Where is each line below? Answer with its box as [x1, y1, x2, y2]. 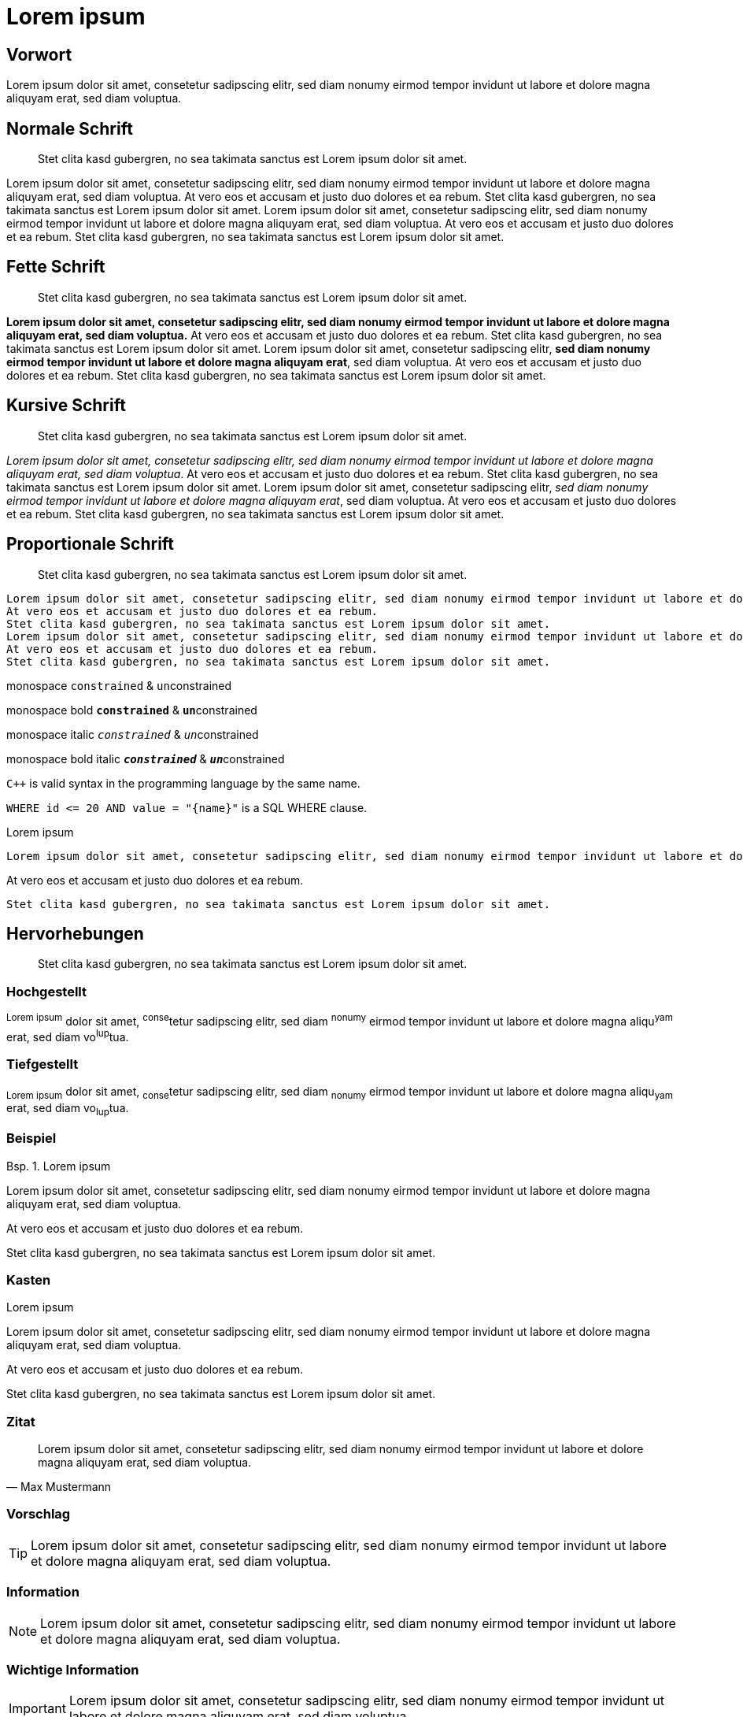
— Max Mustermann [6, 1480, 112, 1494]
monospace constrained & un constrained [6, 678, 232, 692]
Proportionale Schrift [6, 534, 175, 554]
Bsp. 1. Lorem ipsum [6, 1159, 111, 1173]
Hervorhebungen [6, 923, 144, 944]
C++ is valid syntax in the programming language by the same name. [6, 776, 360, 790]
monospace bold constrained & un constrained [6, 703, 257, 717]
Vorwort [6, 44, 72, 65]
